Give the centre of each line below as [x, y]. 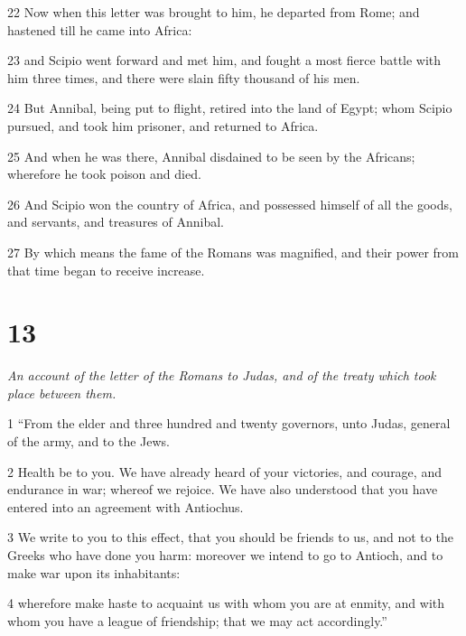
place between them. [62, 393]
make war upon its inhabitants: [94, 572]
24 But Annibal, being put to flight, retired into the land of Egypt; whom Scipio [230, 108]
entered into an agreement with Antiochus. [126, 506]
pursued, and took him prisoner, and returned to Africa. [163, 125]
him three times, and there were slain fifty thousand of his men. [184, 77]
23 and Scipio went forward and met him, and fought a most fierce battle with [224, 60]
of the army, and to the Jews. [89, 441]
